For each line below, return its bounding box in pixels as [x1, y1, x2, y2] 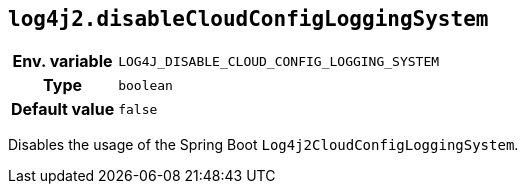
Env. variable [12, 51, 113, 72]
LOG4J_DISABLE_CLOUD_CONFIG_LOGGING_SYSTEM [118, 53, 440, 69]
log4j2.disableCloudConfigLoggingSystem [8, 7, 489, 31]
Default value [11, 99, 115, 120]
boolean [118, 77, 173, 93]
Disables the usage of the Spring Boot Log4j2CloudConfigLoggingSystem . [8, 136, 519, 154]
